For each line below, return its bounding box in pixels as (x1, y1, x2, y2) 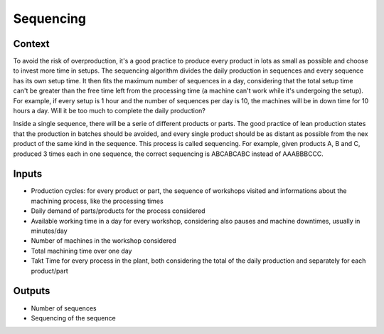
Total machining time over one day (31, 246, 132, 255)
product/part (31, 266, 69, 275)
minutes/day (31, 226, 68, 235)
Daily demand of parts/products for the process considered (31, 207, 206, 215)
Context (13, 38, 50, 50)
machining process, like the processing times (31, 197, 164, 205)
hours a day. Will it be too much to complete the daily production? (13, 107, 206, 115)
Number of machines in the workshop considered (31, 236, 176, 245)
